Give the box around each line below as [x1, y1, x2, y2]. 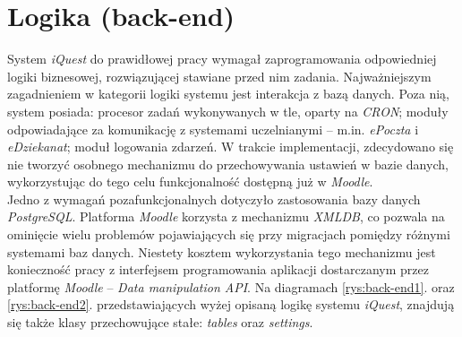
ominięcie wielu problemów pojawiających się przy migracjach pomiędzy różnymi [7, 225, 450, 244]
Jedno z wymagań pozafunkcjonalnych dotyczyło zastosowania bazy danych [7, 189, 421, 208]
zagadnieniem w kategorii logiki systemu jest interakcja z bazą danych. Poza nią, [7, 84, 449, 103]
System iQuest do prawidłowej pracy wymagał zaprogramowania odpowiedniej [7, 49, 437, 68]
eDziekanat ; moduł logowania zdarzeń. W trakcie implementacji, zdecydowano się [7, 137, 454, 156]
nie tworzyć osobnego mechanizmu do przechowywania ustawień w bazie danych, [7, 154, 449, 173]
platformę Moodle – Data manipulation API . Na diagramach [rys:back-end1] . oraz [7, 277, 455, 296]
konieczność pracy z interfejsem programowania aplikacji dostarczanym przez [7, 260, 429, 279]
